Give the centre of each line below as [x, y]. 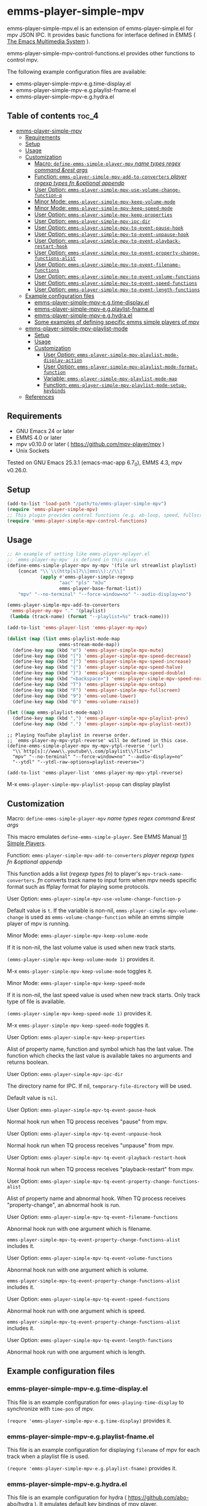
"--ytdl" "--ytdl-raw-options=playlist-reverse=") [79, 762]
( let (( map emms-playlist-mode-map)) [55, 713]
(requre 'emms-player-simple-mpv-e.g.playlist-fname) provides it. [92, 1468]
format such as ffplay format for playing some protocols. [78, 886]
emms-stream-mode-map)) [90, 644]
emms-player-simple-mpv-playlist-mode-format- [138, 367]
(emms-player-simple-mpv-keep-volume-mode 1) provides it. [81, 959]
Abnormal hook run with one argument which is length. [76, 1352]
